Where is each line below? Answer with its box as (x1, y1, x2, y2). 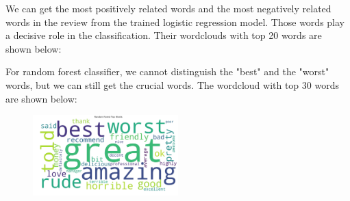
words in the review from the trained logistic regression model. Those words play (5, 14, 345, 29)
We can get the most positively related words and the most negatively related (5, 1, 332, 15)
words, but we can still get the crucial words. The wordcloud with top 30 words (5, 77, 339, 92)
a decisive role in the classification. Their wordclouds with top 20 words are (5, 28, 322, 42)
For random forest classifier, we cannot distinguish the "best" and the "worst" (5, 64, 329, 79)
